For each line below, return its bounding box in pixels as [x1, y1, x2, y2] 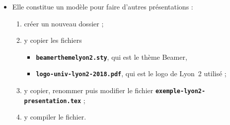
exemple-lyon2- [155, 88, 206, 95]
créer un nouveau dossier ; [24, 18, 104, 28]
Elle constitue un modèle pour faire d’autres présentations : [12, 1, 193, 11]
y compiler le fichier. [24, 112, 86, 122]
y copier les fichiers [24, 35, 82, 45]
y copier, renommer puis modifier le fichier [24, 85, 153, 96]
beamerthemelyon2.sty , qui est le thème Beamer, [36, 51, 187, 62]
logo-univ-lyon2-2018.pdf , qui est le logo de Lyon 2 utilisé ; [36, 68, 227, 79]
